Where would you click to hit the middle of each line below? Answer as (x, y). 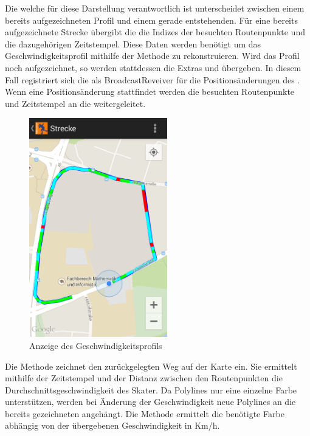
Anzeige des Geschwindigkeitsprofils (96, 345)
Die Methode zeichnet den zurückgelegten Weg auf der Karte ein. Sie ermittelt (151, 366)
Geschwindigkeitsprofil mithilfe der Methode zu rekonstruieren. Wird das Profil (152, 56)
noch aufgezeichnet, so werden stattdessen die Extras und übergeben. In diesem (153, 67)
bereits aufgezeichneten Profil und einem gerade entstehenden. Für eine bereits (151, 20)
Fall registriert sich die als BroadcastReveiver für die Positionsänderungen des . (153, 79)
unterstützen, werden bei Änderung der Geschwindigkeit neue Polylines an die (150, 402)
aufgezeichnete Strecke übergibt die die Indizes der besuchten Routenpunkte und (155, 32)
